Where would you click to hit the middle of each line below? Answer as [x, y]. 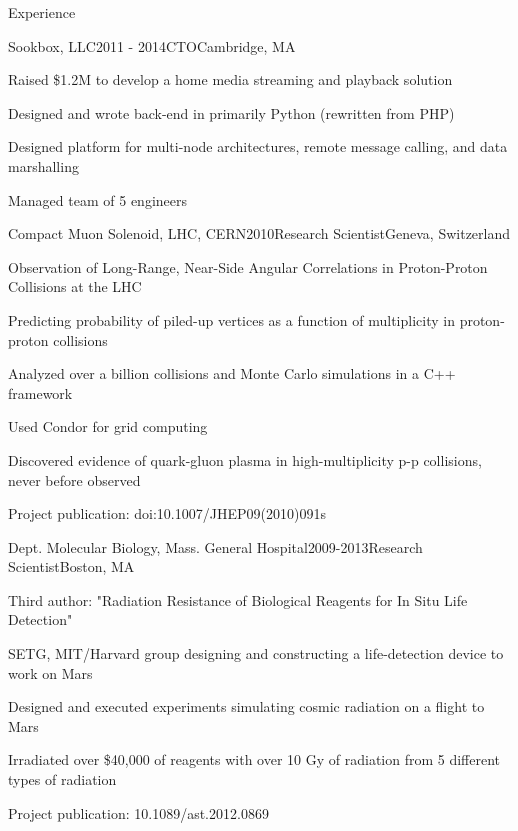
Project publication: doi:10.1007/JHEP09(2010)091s [167, 513]
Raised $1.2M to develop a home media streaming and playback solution [230, 79]
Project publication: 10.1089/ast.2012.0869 [138, 812]
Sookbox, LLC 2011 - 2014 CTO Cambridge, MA [152, 45]
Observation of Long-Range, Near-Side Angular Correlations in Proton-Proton [248, 266]
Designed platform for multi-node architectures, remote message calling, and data [258, 146]
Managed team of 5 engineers [97, 199]
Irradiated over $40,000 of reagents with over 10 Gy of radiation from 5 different [254, 759]
